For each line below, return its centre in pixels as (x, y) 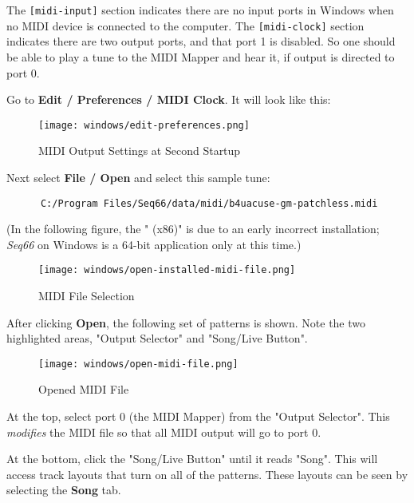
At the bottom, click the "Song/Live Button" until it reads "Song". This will (192, 459)
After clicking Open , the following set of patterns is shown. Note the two (186, 322)
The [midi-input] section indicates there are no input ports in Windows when (200, 10)
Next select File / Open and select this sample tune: (138, 177)
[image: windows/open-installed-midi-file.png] (167, 270)
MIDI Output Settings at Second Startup (140, 151)
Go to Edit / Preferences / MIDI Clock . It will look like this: (169, 99)
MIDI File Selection (87, 296)
